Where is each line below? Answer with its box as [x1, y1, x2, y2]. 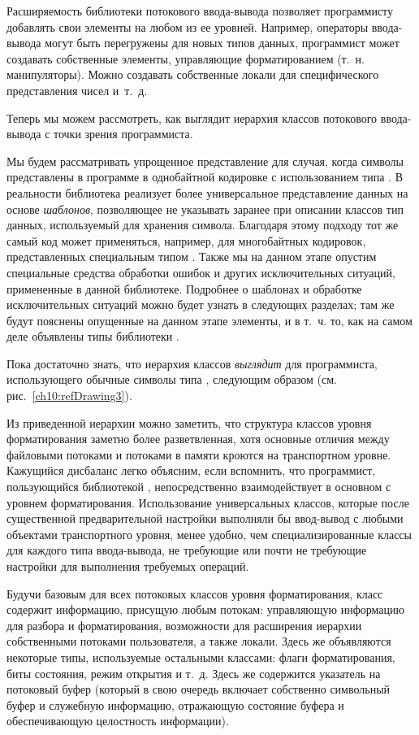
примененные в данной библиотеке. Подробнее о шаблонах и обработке [6, 280, 362, 297]
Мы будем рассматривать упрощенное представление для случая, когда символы [6, 152, 404, 169]
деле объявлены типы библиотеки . [6, 328, 179, 345]
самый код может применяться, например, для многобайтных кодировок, [6, 232, 366, 249]
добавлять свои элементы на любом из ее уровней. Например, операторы [6, 18, 369, 35]
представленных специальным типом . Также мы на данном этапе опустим [6, 248, 377, 265]
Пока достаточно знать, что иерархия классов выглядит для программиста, [6, 354, 378, 372]
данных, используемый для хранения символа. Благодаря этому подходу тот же [6, 216, 399, 233]
